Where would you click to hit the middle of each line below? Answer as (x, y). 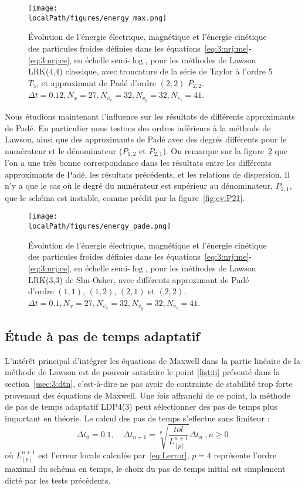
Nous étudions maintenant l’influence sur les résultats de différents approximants (150, 116)
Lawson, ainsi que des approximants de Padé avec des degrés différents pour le (146, 139)
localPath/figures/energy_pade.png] (100, 227)
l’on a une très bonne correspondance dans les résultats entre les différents (138, 163)
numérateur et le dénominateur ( (64, 150)
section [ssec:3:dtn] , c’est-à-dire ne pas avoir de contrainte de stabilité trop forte (149, 383)
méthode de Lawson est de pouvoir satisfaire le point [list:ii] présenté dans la (143, 372)
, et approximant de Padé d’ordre (96, 82)
